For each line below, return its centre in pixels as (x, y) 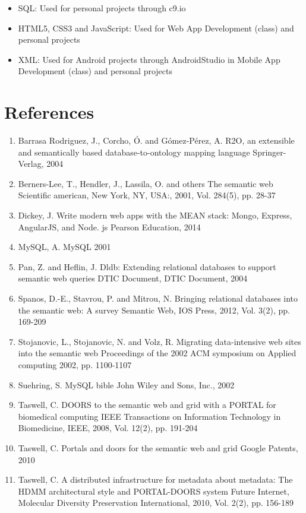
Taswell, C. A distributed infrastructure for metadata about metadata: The (155, 479)
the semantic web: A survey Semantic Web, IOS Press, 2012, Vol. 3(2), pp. (154, 310)
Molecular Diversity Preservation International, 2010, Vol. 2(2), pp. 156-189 (156, 503)
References (49, 112)
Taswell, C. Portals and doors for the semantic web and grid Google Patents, (158, 447)
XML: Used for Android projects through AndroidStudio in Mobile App (149, 59)
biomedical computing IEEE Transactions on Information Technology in (149, 416)
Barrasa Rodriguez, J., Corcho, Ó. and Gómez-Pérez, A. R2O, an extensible (156, 140)
